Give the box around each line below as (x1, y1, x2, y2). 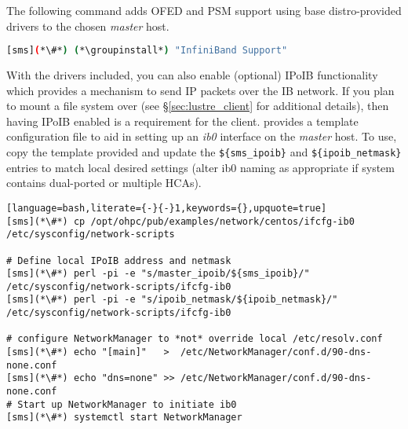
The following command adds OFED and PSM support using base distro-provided (6, 2, 402, 18)
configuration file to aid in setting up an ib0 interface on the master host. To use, (6, 128, 397, 145)
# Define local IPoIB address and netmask (6, 255, 231, 266)
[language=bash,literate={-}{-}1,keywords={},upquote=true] (6, 202, 327, 214)
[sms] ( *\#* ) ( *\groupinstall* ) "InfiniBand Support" (6, 45, 288, 57)
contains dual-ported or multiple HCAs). (6, 174, 202, 191)
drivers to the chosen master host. (6, 17, 169, 34)
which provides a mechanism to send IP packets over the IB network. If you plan (6, 82, 395, 98)
